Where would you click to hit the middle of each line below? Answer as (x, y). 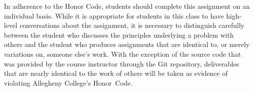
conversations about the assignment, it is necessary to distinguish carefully (132, 25)
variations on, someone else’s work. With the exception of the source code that (123, 54)
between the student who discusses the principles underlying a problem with (119, 34)
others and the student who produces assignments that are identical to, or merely (127, 44)
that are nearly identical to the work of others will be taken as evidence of (116, 73)
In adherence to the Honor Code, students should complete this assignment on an (127, 6)
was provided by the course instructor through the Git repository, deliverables (122, 63)
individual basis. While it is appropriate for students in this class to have (114, 15)
